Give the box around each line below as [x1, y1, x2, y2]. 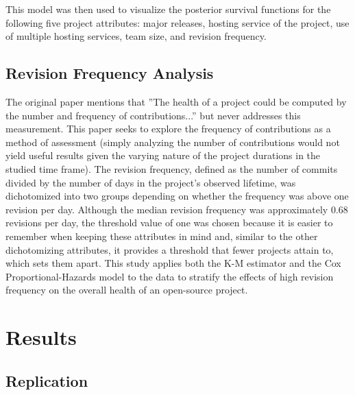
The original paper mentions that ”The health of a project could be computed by [5, 94, 347, 108]
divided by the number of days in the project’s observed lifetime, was [5, 175, 296, 189]
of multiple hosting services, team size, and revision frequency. [5, 29, 267, 43]
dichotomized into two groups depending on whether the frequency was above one [5, 189, 349, 203]
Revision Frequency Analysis [5, 62, 214, 84]
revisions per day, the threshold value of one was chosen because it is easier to [5, 215, 333, 230]
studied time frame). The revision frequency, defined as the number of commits [5, 161, 338, 176]
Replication [5, 370, 88, 391]
